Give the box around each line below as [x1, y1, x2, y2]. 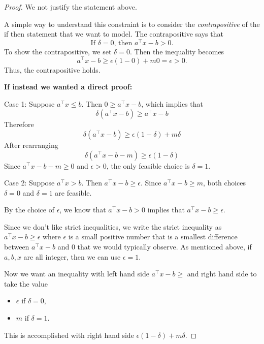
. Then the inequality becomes [129, 46, 224, 56]
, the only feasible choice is [106, 160, 190, 171]
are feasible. [55, 187, 92, 198]
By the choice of [4, 204, 54, 215]
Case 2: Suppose [4, 177, 55, 188]
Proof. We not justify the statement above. [4, 2, 137, 12]
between [4, 241, 29, 252]
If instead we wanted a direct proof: [4, 81, 133, 92]
